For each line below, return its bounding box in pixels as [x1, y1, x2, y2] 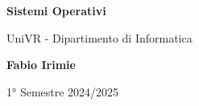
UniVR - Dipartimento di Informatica [6, 29, 193, 46]
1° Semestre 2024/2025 [6, 83, 119, 100]
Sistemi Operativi [6, 2, 106, 18]
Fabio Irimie [6, 56, 76, 73]
